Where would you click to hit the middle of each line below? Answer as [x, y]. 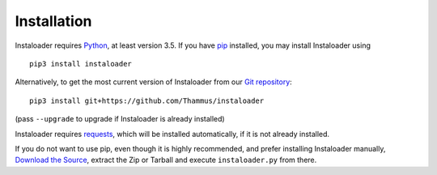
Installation [53, 21]
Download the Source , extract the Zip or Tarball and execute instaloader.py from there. [166, 160]
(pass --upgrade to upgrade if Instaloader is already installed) [120, 119]
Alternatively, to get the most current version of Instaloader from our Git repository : [154, 82]
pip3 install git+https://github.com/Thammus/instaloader [147, 100]
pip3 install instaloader [81, 64]
